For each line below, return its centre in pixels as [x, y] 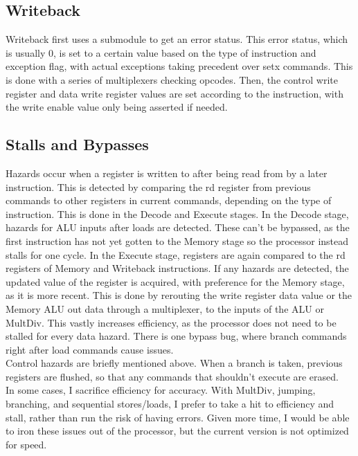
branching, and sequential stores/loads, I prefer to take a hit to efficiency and [170, 404]
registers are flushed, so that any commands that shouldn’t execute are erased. [172, 376]
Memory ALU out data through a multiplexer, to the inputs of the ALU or [165, 308]
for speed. [26, 444]
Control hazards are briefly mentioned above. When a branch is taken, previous [174, 363]
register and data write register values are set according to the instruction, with [174, 93]
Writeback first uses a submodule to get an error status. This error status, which [177, 39]
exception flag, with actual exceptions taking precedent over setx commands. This [179, 66]
